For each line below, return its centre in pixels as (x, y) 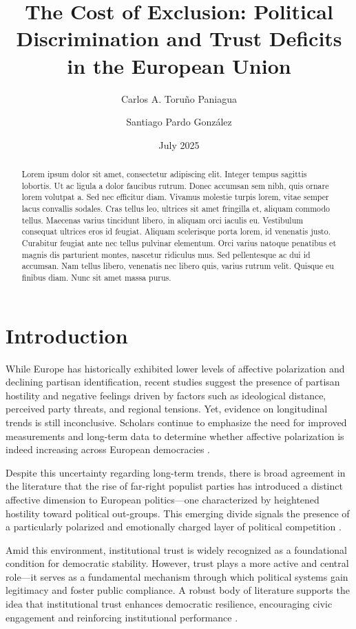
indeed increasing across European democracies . (108, 449)
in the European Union (179, 65)
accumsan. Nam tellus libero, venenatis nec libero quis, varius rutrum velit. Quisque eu (178, 266)
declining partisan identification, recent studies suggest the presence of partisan (173, 382)
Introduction (67, 335)
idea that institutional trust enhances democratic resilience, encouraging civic (169, 604)
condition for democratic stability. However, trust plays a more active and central (177, 563)
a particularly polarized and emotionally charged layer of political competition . (174, 527)
